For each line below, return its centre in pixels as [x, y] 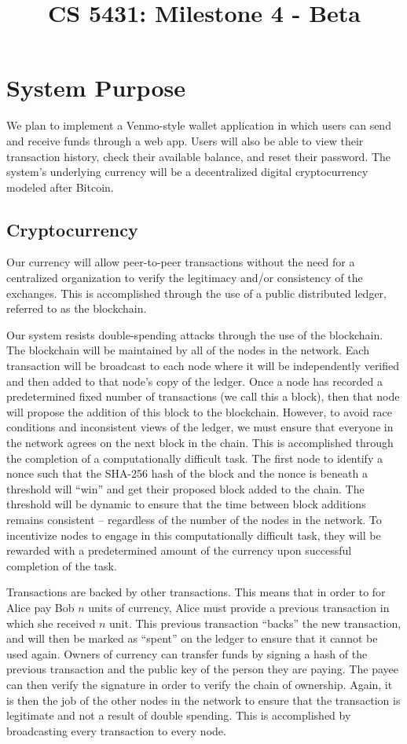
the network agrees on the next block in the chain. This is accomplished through [200, 443]
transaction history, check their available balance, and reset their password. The [199, 156]
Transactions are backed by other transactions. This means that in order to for [196, 592]
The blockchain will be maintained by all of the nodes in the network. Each [188, 350]
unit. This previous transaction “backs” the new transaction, [255, 623]
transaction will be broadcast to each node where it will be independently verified [203, 366]
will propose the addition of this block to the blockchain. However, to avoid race [200, 411]
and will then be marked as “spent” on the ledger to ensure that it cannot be [192, 638]
